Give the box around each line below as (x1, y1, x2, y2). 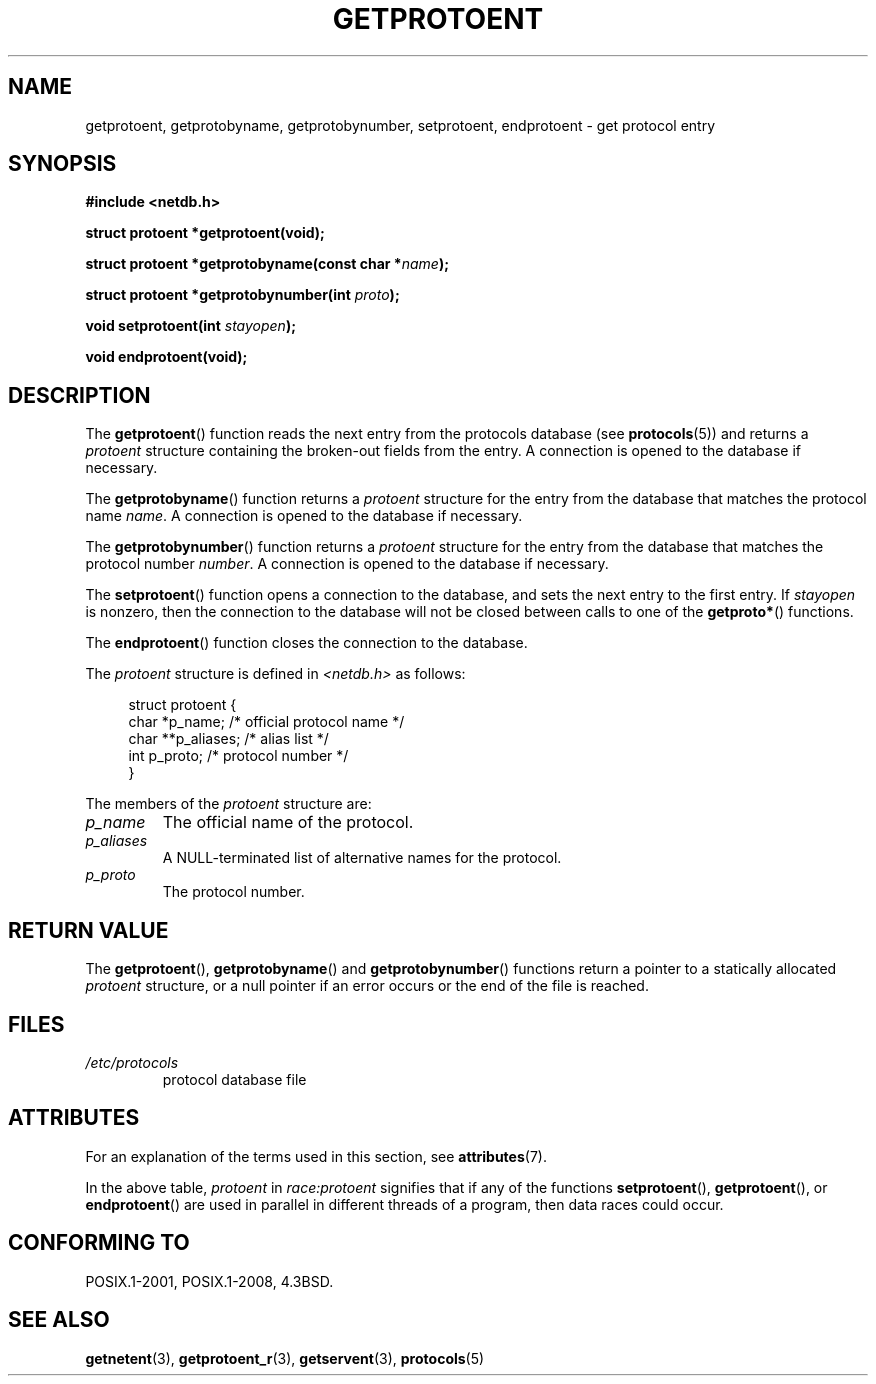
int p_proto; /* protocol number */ (128, 747, 349, 765)
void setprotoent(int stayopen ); (85, 317, 296, 335)
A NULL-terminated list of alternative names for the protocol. (162, 849, 562, 867)
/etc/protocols (85, 1053, 179, 1071)
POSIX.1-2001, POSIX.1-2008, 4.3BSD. (85, 1272, 334, 1290)
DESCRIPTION (8, 382, 151, 408)
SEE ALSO (8, 1307, 110, 1333)
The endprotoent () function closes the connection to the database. (85, 634, 528, 652)
